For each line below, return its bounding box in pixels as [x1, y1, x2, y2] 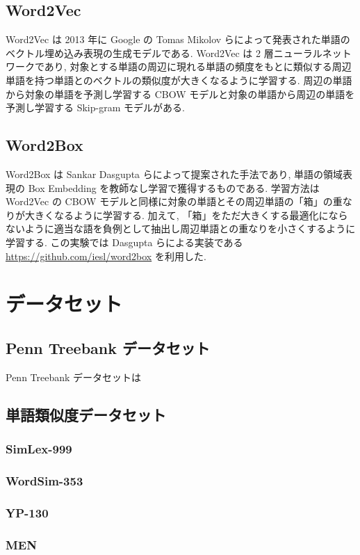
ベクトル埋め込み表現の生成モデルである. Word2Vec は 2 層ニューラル [6, 45, 322, 60]
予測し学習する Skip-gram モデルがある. [6, 100, 185, 115]
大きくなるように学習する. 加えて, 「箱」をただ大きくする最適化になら [24, 207, 348, 222]
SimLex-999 [6, 440, 72, 457]
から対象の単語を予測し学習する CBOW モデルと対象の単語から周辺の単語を [6, 86, 355, 101]
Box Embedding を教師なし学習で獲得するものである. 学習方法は [28, 180, 320, 195]
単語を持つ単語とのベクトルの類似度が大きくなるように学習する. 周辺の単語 [6, 72, 352, 87]
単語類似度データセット [6, 403, 166, 425]
